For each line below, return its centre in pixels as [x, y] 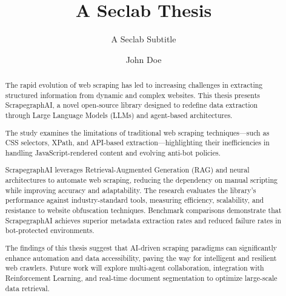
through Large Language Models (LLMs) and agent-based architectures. [119, 115]
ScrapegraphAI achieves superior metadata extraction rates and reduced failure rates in [143, 220]
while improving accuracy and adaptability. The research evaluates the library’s [131, 190]
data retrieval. [27, 288]
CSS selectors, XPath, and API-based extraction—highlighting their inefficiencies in [137, 143]
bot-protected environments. [50, 230]
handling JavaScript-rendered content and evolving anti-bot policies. [113, 152]
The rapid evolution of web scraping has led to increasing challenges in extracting [134, 85]
